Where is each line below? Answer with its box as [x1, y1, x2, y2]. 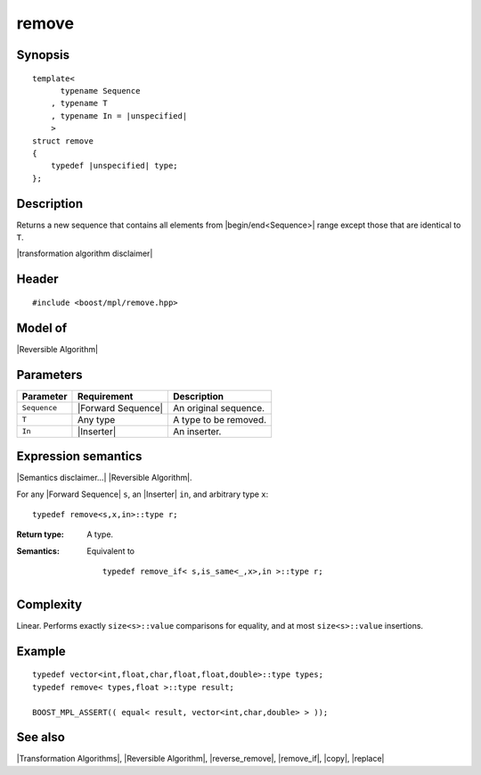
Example [16, 643, 66, 659]
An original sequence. [173, 401, 265, 414]
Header [16, 272, 59, 287]
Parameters [16, 367, 83, 383]
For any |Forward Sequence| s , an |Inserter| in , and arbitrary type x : [16, 489, 269, 499]
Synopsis [16, 47, 70, 62]
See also [16, 730, 66, 745]
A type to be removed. [173, 413, 267, 425]
